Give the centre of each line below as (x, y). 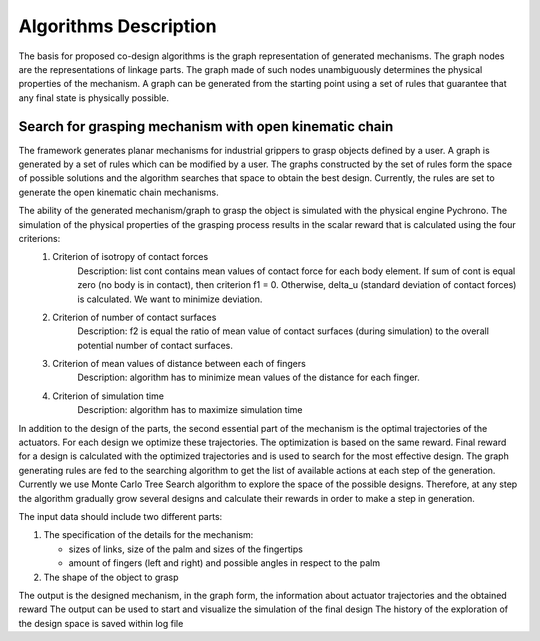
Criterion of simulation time (108, 396)
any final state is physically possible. (94, 97)
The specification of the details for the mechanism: (148, 535)
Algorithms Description (117, 26)
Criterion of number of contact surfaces (134, 317)
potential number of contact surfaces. (155, 345)
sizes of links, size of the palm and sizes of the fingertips (186, 549)
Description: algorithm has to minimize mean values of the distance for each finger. (248, 377)
